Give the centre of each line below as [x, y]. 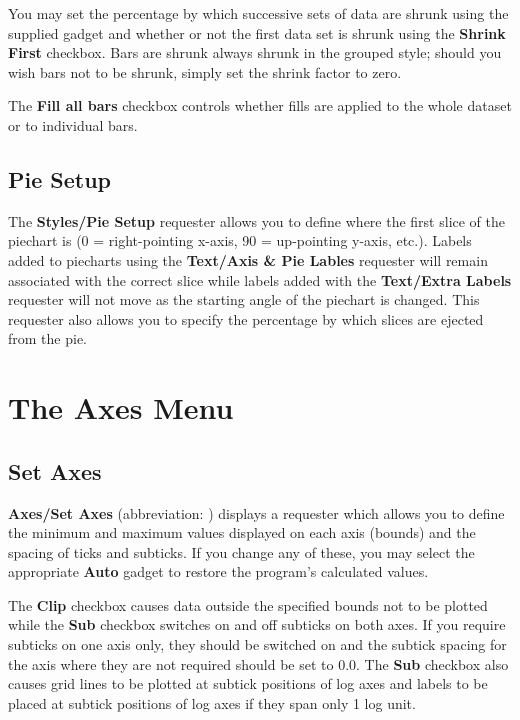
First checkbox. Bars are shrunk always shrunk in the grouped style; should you [255, 52]
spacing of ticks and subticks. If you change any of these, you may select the [241, 551]
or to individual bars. [73, 124]
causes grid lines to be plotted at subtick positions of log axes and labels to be [248, 683]
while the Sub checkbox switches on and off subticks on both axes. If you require [257, 624]
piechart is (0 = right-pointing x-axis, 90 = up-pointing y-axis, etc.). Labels [240, 240]
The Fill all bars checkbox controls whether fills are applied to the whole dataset [260, 105]
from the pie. [47, 338]
